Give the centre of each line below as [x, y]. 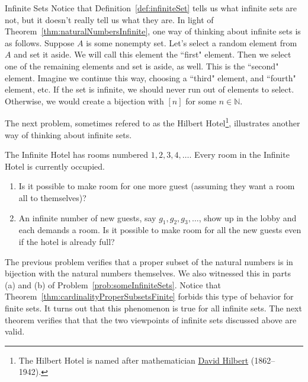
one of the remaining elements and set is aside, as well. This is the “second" [142, 66]
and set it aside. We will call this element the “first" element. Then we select [153, 54]
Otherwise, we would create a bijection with [84, 101]
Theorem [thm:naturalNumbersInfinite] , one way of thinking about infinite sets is [153, 31]
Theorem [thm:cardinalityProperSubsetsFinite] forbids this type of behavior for [149, 296]
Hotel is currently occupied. [55, 166]
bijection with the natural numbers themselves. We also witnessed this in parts [148, 273]
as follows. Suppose [40, 42]
